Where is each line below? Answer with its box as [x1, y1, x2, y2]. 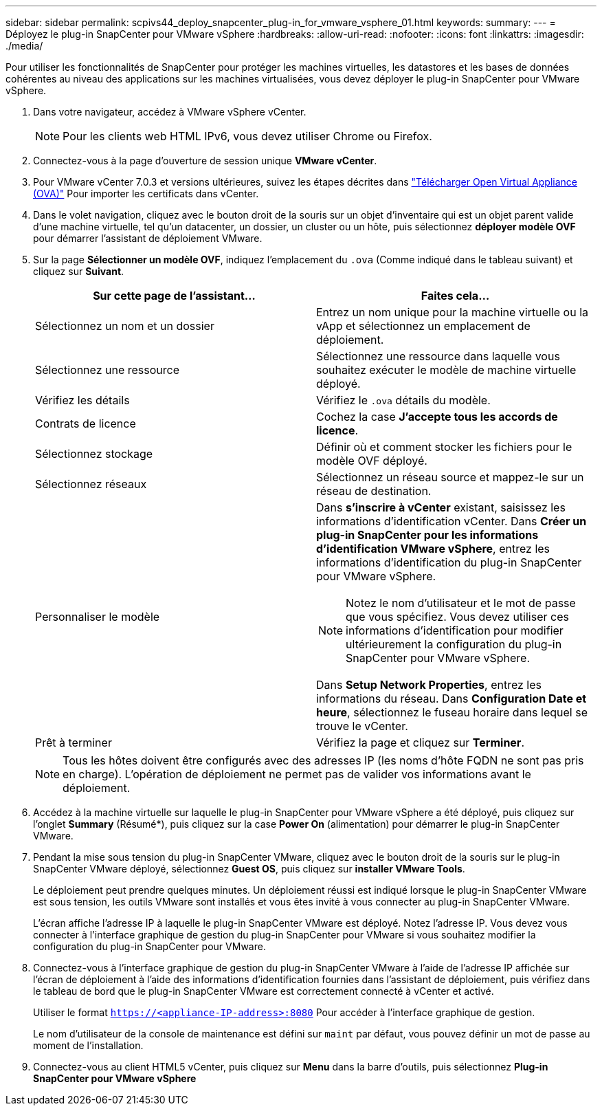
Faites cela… [421, 289, 490, 302]
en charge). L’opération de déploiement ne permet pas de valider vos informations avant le [63, 767, 531, 781]
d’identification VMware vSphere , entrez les [316, 542, 550, 555]
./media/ [5, 40, 43, 52]
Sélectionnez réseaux [35, 477, 147, 491]
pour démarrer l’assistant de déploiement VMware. [33, 232, 263, 244]
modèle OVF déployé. [316, 454, 427, 467]
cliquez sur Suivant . [33, 265, 124, 277]
